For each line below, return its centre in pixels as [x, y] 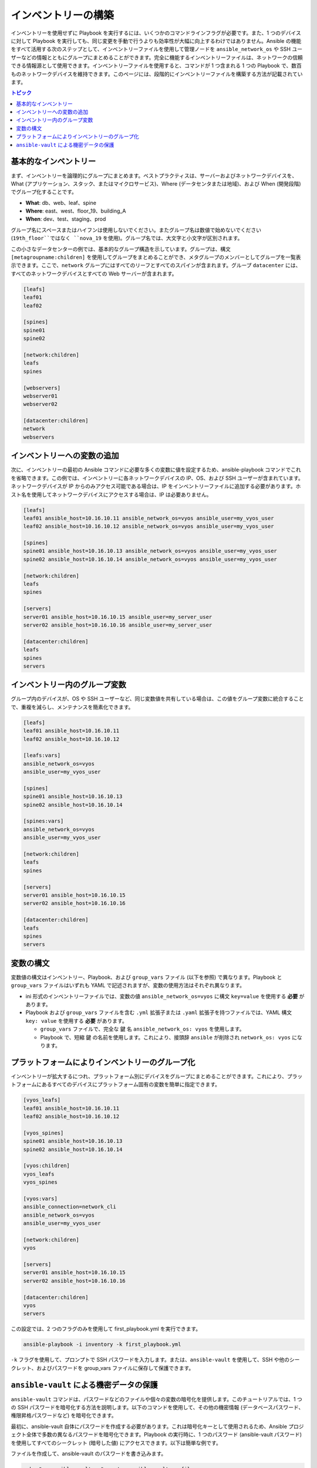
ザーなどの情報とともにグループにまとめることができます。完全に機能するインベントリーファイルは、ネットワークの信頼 [157, 57]
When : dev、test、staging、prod [66, 219]
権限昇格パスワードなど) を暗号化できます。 [64, 1416]
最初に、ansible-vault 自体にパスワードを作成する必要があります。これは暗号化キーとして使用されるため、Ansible [149, 1426]
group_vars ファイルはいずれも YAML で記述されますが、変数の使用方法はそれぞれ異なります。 [128, 985]
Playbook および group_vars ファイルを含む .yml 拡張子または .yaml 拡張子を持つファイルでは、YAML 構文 [159, 1012]
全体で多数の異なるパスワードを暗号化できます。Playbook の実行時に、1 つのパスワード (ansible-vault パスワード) [164, 1435]
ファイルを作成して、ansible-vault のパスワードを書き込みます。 [89, 1454]
